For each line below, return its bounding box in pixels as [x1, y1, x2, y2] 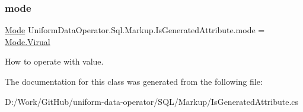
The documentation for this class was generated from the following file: [5, 75, 263, 87]
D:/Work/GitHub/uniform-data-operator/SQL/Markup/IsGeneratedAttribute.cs [5, 95, 299, 107]
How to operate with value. [5, 55, 104, 68]
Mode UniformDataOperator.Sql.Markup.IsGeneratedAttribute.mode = [5, 24, 265, 36]
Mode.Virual [5, 35, 50, 47]
